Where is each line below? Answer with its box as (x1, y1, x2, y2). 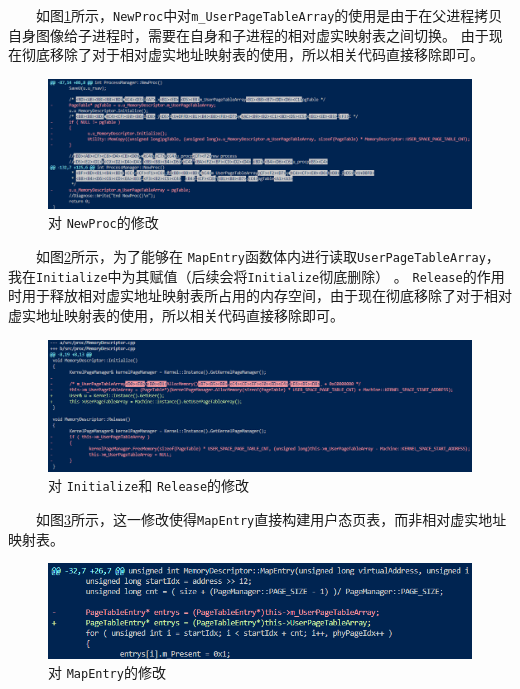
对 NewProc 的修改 (48, 212, 159, 233)
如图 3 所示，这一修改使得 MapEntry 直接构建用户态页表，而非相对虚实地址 (35, 508, 507, 529)
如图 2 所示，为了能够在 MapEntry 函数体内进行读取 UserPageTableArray (35, 246, 486, 267)
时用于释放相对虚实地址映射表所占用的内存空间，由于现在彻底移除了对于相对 (8, 285, 512, 306)
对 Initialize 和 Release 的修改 (48, 475, 250, 496)
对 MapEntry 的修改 (48, 662, 166, 683)
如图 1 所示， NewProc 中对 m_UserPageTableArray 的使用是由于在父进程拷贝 (35, 5, 503, 25)
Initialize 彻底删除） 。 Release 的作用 (247, 265, 505, 286)
